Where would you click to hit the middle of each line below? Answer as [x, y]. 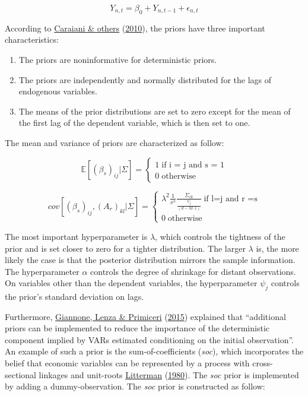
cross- [263, 363]
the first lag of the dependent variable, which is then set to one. [134, 123]
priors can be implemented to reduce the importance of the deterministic [137, 328]
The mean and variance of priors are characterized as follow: [115, 142]
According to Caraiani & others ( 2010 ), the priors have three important [135, 28]
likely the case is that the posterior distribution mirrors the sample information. [150, 260]
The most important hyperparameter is [76, 236]
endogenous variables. [58, 91]
